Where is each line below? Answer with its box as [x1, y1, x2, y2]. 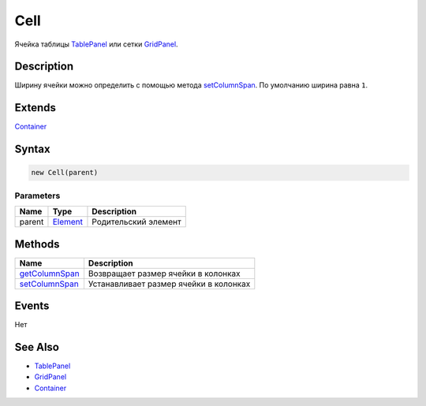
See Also [14, 340, 59, 354]
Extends [14, 101, 57, 114]
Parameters [14, 190, 61, 201]
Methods [14, 237, 60, 251]
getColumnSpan [19, 268, 80, 279]
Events [14, 300, 50, 313]
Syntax [14, 143, 50, 156]
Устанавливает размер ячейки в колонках [88, 278, 251, 289]
